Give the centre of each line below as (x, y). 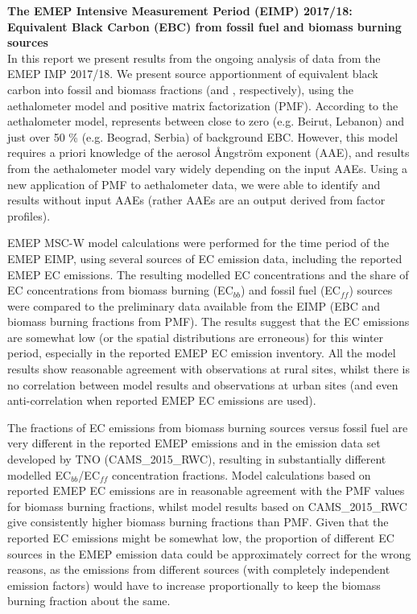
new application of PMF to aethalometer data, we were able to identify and (194, 184)
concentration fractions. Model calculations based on (242, 474)
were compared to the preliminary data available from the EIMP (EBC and (194, 305)
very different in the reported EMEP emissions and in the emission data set (194, 443)
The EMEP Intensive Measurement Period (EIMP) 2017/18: (180, 10)
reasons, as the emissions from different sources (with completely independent (199, 569)
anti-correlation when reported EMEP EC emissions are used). (162, 400)
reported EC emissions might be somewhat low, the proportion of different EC (201, 538)
